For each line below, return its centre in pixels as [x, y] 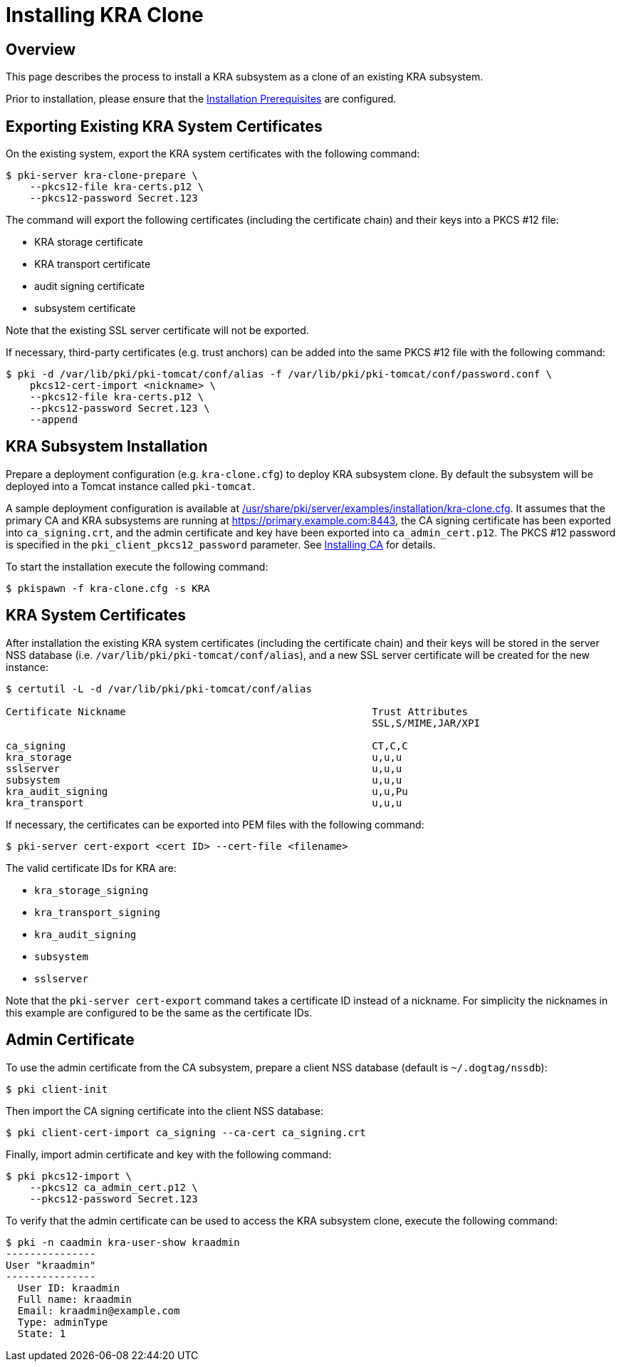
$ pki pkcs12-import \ [69, 1176]
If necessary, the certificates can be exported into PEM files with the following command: [215, 824]
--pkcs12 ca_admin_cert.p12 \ [114, 1187]
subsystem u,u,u [204, 780]
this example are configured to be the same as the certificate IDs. [159, 1012]
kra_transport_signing [98, 912]
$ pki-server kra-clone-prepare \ [102, 176]
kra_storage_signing [92, 890]
